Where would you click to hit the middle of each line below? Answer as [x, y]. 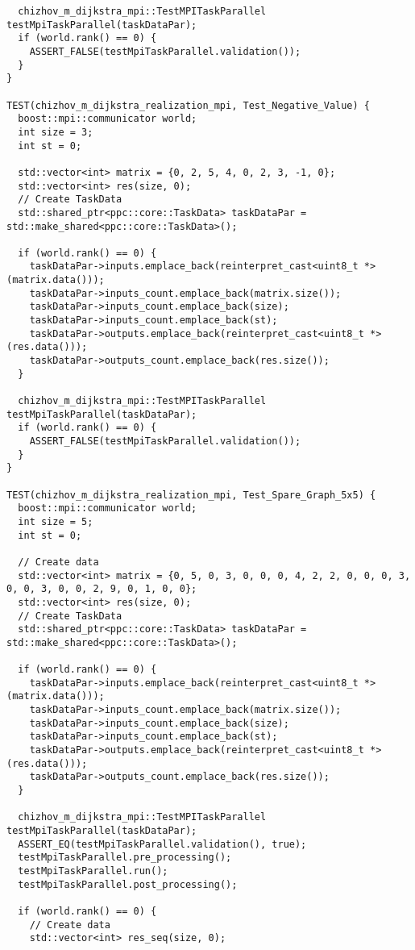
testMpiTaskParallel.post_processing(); [128, 884]
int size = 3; [56, 132]
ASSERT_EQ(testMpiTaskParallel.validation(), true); [162, 844]
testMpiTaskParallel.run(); [93, 871]
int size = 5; [56, 521]
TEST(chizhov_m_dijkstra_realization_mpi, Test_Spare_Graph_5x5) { [191, 495]
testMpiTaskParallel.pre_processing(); [125, 858]
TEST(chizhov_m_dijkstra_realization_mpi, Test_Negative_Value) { [189, 105]
